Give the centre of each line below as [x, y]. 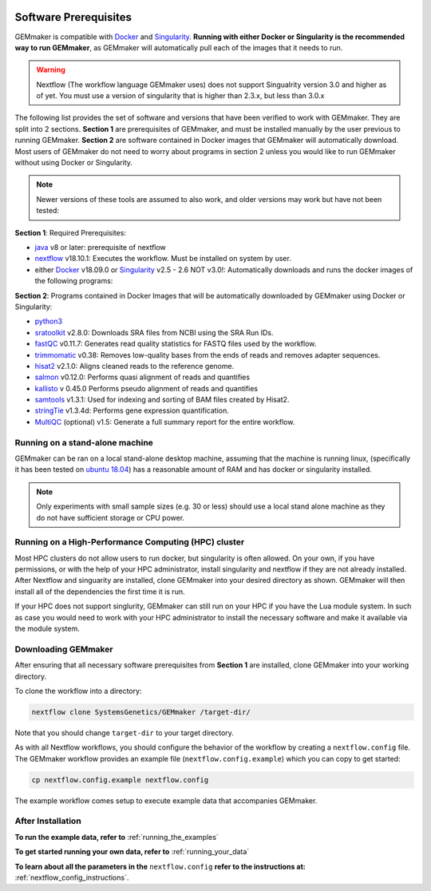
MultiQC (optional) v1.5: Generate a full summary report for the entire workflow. [165, 422]
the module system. [47, 629]
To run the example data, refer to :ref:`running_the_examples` [117, 837]
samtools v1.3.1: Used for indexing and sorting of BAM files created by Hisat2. [162, 400]
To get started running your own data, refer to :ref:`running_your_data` [132, 852]
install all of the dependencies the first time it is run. [100, 592]
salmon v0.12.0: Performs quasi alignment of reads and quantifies [142, 377]
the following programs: [74, 281]
